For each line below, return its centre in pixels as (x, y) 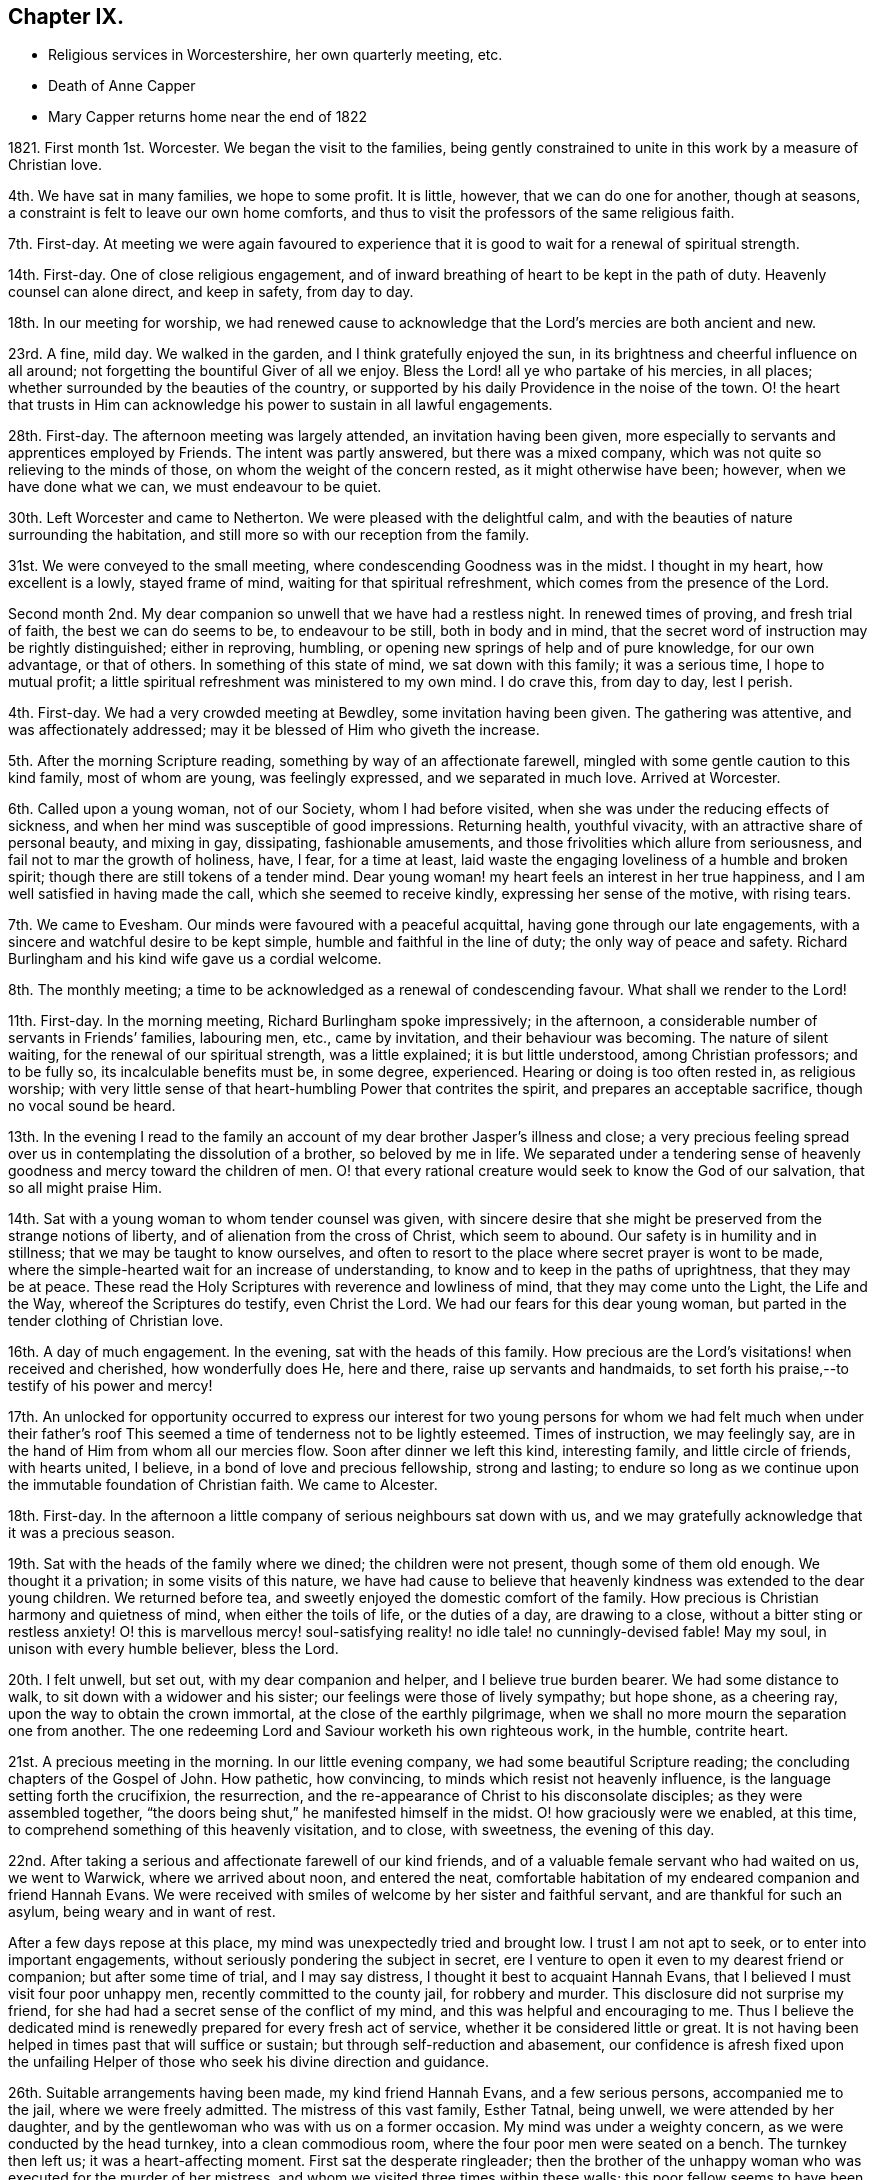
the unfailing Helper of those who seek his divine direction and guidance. (248, 2062)
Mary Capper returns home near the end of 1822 (208, 117)
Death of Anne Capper (122, 86)
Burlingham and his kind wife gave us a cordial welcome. (195, 959)
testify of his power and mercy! (110, 1386)
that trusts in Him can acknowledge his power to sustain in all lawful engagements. (280, 405)
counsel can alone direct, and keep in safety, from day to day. (211, 292)
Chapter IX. (66, 16)
